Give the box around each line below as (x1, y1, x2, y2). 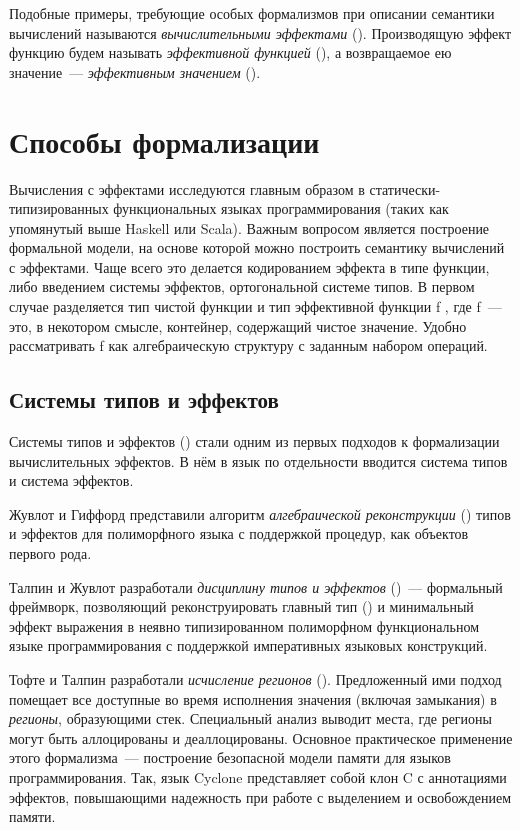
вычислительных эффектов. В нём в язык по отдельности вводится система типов (9, 450, 508, 471)
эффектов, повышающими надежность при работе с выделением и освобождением (9, 786, 512, 807)
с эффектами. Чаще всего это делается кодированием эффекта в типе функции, (9, 256, 490, 277)
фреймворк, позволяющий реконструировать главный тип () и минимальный (9, 596, 474, 617)
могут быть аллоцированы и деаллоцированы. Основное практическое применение (9, 727, 513, 748)
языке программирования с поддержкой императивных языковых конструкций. (9, 635, 488, 656)
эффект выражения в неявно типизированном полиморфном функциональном (9, 615, 480, 636)
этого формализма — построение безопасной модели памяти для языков (9, 747, 451, 768)
